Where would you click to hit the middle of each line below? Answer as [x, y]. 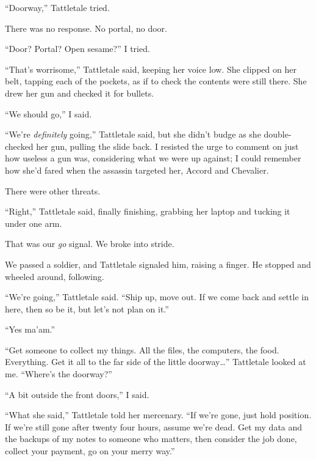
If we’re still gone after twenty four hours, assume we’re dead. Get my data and [154, 426]
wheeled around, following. [55, 276]
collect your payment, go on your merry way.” [90, 451]
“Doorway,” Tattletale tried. [57, 7]
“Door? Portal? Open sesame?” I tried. [77, 49]
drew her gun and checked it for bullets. [80, 93]
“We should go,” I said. [48, 113]
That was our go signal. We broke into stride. [90, 244]
